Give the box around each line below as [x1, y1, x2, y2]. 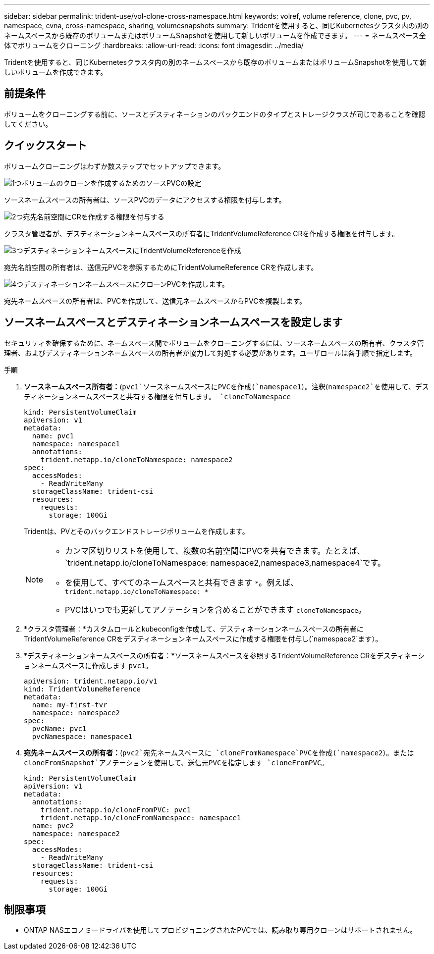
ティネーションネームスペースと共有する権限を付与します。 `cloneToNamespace [24, 392, 291, 401]
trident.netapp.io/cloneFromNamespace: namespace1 [40, 813, 241, 822]
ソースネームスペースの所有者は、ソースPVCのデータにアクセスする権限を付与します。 [4, 195, 286, 204]
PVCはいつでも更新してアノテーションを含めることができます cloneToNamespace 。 [65, 604, 366, 615]
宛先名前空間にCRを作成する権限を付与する [23, 212, 164, 221]
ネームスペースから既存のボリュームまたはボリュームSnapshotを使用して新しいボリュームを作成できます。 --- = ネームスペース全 [4, 31, 426, 40]
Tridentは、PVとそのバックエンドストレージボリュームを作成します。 [24, 527, 249, 535]
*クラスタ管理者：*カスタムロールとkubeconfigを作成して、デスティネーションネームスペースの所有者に [24, 624, 364, 633]
